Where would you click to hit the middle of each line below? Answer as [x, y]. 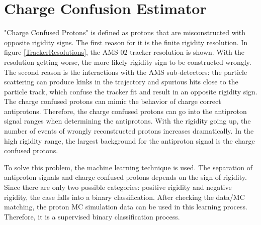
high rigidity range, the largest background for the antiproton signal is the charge [129, 140]
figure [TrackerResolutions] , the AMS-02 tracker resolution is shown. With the [124, 52]
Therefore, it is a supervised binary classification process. [92, 216]
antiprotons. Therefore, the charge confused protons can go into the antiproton [125, 111]
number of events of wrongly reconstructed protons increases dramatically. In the [129, 131]
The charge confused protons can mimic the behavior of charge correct [113, 101]
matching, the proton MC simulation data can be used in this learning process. [126, 207]
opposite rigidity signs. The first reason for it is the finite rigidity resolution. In [126, 42]
